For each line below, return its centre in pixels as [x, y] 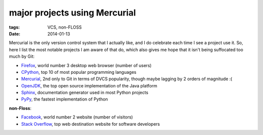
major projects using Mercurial [73, 13]
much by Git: [22, 56]
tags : [14, 27]
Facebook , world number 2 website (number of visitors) [77, 117]
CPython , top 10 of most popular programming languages [79, 72]
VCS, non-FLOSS [65, 27]
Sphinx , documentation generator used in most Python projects [85, 93]
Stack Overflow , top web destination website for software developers [91, 124]
